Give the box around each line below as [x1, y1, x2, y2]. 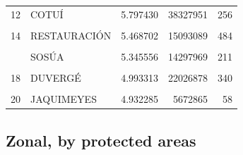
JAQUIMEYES [30, 92, 97, 106]
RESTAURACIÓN [30, 27, 112, 42]
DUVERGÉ [30, 70, 81, 85]
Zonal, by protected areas [6, 129, 196, 151]
